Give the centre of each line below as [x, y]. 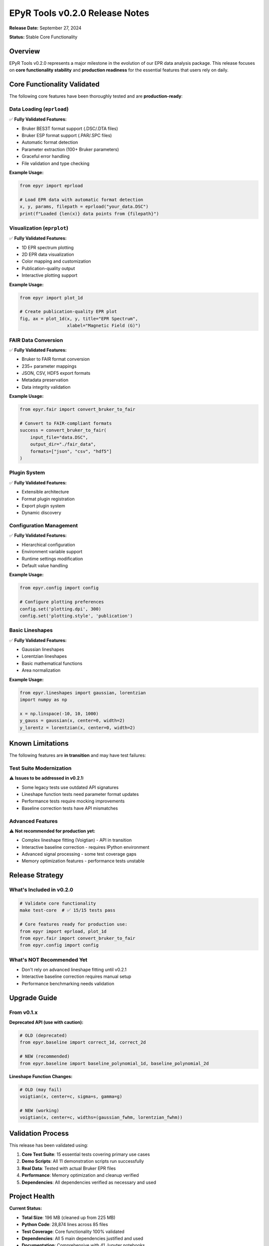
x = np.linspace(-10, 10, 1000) [59, 713]
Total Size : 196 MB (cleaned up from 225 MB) [68, 1217]
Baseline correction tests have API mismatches [70, 808]
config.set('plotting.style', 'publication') [76, 616]
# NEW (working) [40, 1110]
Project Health [32, 1196]
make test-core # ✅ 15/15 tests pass [67, 910]
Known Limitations [39, 743]
